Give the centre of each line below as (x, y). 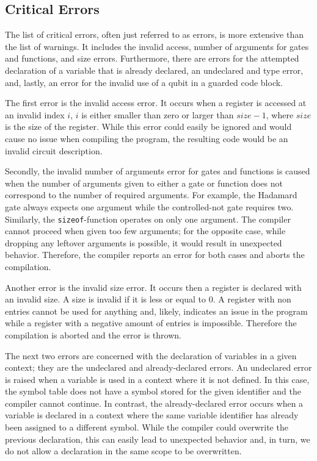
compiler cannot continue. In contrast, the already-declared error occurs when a (154, 403)
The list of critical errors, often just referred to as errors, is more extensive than (154, 34)
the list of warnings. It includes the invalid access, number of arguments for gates (157, 46)
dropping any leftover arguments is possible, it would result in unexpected (144, 242)
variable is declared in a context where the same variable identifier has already (152, 415)
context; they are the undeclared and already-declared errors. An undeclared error (158, 367)
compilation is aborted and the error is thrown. (93, 334)
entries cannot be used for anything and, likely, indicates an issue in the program (156, 311)
